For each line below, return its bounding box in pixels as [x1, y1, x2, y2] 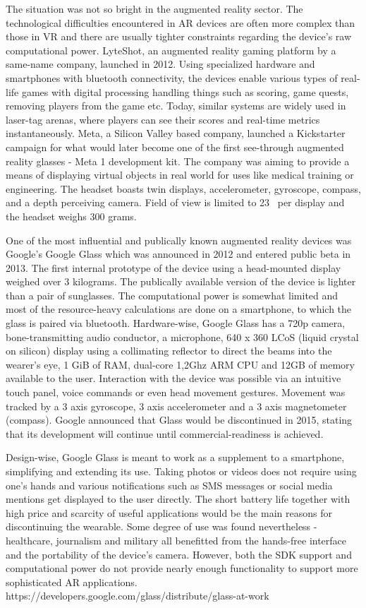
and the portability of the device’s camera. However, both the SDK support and [6, 547, 352, 561]
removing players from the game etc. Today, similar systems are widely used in [6, 98, 346, 113]
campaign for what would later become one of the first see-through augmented [6, 139, 344, 154]
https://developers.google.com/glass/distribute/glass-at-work [6, 588, 269, 603]
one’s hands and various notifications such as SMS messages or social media [6, 477, 333, 492]
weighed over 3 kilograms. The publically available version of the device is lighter [6, 274, 356, 289]
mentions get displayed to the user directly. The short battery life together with [6, 491, 350, 506]
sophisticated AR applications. [6, 574, 138, 589]
